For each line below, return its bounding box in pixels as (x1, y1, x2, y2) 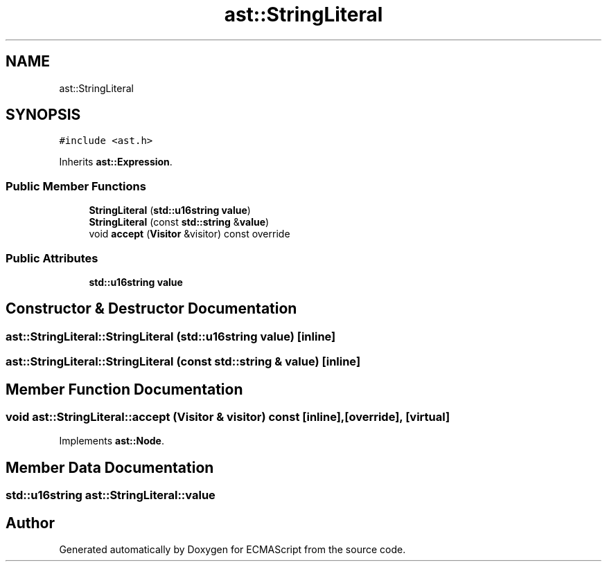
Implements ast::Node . (59, 435, 164, 447)
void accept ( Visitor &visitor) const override (89, 228, 290, 240)
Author (6, 514, 55, 532)
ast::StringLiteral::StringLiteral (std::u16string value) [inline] (6, 329, 336, 343)
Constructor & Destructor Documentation (6, 300, 297, 318)
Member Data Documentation (6, 458, 214, 476)
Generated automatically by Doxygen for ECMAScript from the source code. (59, 543, 406, 556)
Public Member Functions (6, 179, 146, 193)
